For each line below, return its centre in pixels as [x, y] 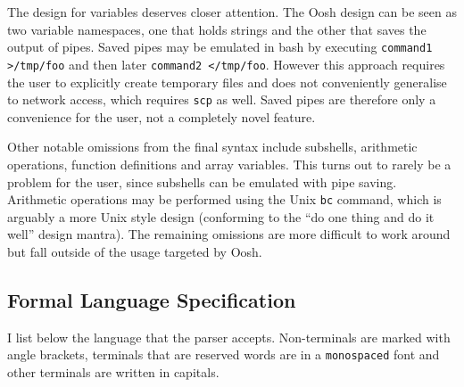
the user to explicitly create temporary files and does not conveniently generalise [227, 82]
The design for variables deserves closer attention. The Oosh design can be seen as [232, 12]
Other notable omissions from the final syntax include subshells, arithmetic [212, 147]
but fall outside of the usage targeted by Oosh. [135, 251]
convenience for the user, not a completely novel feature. [162, 116]
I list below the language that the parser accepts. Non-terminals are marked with [229, 337]
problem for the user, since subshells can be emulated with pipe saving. [202, 181]
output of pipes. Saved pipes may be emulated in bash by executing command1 [220, 47]
